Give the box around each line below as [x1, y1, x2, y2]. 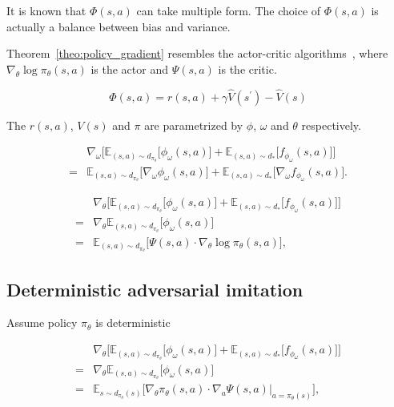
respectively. [301, 116, 361, 133]
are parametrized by [144, 116, 243, 133]
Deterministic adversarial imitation [6, 276, 304, 301]
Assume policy [6, 314, 78, 331]
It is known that [6, 2, 86, 18]
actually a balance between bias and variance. [6, 18, 231, 34]
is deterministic [95, 314, 171, 331]
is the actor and [90, 60, 169, 77]
